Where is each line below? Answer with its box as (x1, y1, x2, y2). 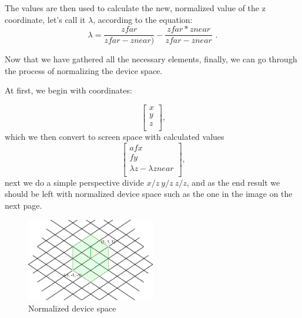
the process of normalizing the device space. (5, 64, 163, 76)
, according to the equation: (93, 13, 193, 25)
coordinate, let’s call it (5, 13, 86, 25)
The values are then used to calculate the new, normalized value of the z (5, 2, 266, 14)
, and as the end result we (186, 176, 280, 188)
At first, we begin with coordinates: (5, 84, 132, 96)
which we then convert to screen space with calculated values (5, 130, 224, 143)
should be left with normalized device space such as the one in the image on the (5, 188, 293, 200)
